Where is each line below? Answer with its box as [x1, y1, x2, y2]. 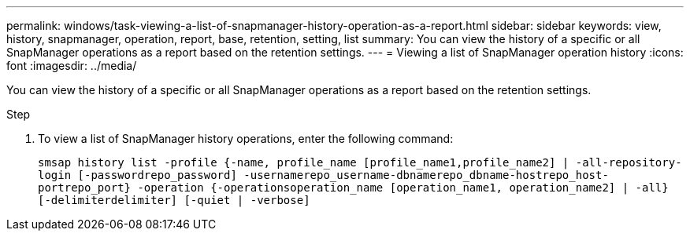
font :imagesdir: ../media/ [6, 59, 137, 72]
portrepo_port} [38, 181, 132, 194]
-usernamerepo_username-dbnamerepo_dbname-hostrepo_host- [243, 169, 609, 181]
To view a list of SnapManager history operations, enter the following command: [38, 132, 454, 145]
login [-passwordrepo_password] [38, 169, 237, 181]
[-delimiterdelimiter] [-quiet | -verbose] [38, 194, 310, 206]
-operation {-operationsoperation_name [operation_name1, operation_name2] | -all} [137, 181, 669, 194]
